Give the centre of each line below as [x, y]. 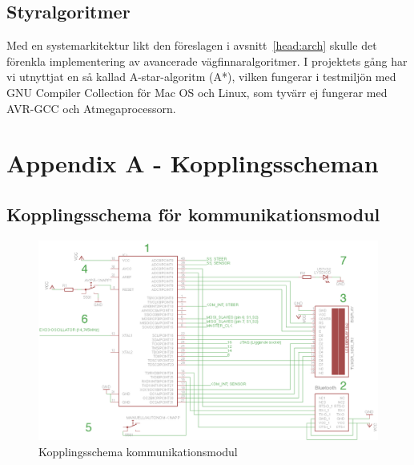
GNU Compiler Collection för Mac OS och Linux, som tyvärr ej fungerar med [197, 92]
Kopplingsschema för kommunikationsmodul [193, 214]
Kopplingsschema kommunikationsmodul [138, 451]
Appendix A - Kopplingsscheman [193, 163]
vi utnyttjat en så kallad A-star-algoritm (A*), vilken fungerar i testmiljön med [201, 77]
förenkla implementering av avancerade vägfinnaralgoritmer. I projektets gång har [207, 61]
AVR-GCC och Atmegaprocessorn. [91, 108]
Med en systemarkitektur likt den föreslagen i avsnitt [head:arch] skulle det [192, 45]
